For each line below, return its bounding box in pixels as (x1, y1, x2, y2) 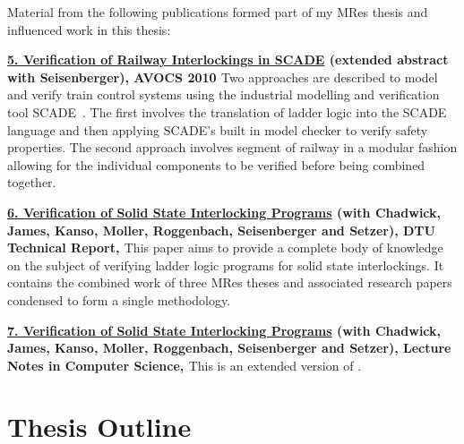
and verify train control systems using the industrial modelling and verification (7, 85, 440, 104)
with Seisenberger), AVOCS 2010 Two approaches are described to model (7, 67, 438, 86)
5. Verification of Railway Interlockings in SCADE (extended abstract (7, 50, 449, 69)
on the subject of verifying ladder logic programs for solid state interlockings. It (7, 255, 444, 274)
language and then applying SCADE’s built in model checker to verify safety (7, 120, 428, 139)
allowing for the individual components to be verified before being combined (7, 155, 425, 174)
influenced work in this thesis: (7, 20, 171, 38)
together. (7, 173, 56, 192)
